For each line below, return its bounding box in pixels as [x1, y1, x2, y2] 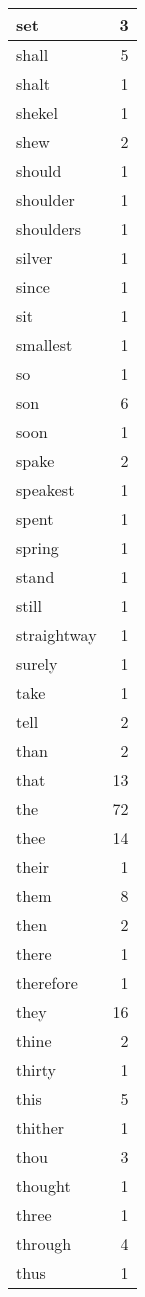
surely [16, 652, 58, 675]
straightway [16, 623, 97, 646]
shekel [16, 101, 58, 124]
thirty [16, 1058, 57, 1081]
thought [16, 1174, 71, 1197]
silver [16, 246, 53, 269]
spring [16, 536, 59, 559]
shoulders [16, 217, 82, 240]
